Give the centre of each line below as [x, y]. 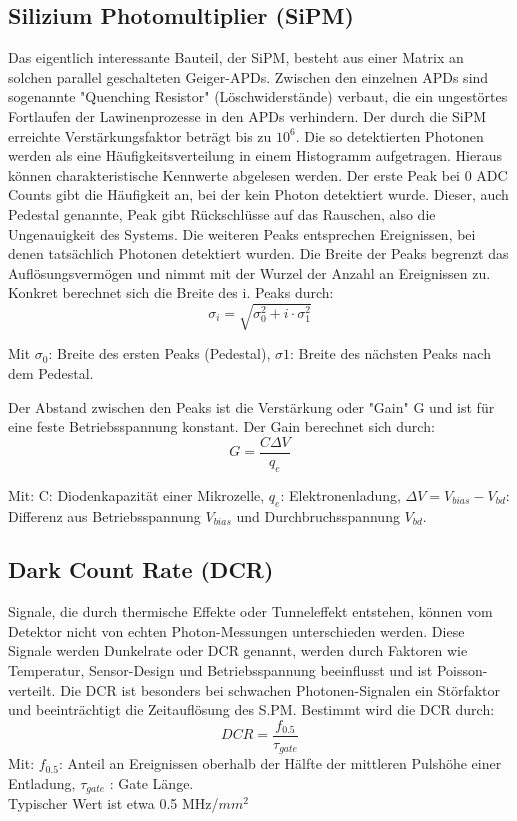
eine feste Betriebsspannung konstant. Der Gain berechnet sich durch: [221, 426]
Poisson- [462, 670]
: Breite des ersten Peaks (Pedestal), [159, 353]
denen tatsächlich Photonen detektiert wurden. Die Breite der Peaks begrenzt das [258, 253]
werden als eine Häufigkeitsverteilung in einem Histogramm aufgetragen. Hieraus [255, 155]
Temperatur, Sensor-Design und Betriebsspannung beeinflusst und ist [220, 670]
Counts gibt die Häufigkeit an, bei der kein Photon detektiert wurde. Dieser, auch [258, 194]
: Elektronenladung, [340, 494]
